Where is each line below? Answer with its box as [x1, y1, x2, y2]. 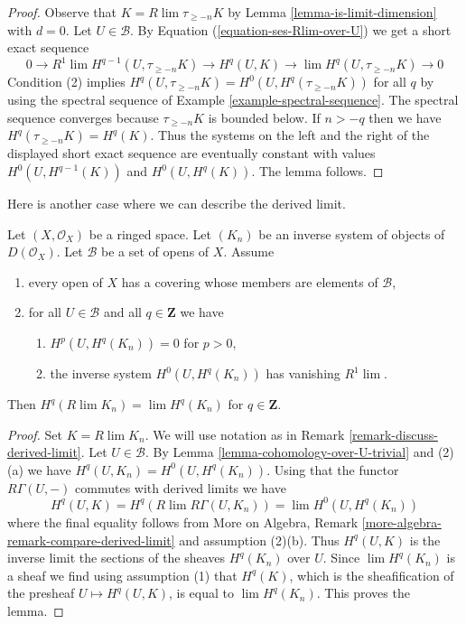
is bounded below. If [208, 107, 321, 126]
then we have [368, 107, 442, 126]
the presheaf [7, 583, 75, 602]
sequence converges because [7, 107, 159, 126]
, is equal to [169, 583, 235, 602]
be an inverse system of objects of [258, 224, 445, 243]
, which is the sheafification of [289, 565, 454, 584]
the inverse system [50, 364, 152, 383]
